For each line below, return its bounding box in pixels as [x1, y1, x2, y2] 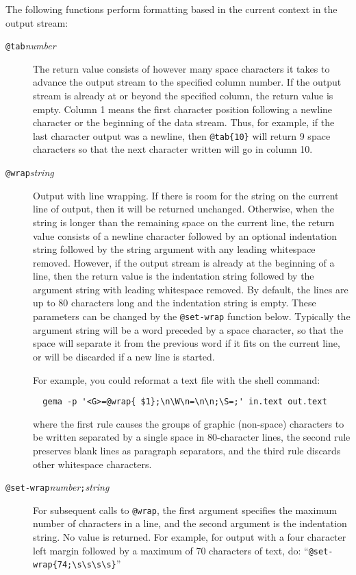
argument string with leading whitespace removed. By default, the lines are [33, 282, 348, 296]
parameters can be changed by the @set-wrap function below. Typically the [33, 309, 351, 323]
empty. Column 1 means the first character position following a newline [33, 101, 333, 116]
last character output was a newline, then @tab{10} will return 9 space [33, 128, 331, 143]
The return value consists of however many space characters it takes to [33, 61, 330, 75]
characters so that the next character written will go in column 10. [33, 142, 313, 156]
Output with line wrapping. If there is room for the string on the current [33, 188, 339, 202]
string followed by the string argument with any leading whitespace [33, 242, 316, 256]
